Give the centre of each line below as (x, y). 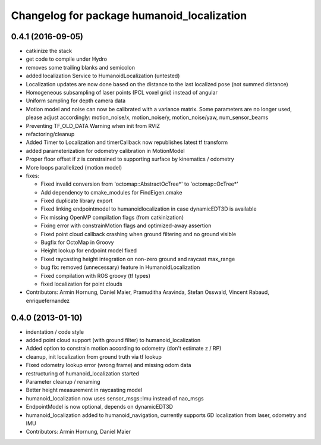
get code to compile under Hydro (66, 59)
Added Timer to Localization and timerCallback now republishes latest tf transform (127, 142)
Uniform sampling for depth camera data (76, 101)
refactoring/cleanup (50, 134)
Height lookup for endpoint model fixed (89, 250)
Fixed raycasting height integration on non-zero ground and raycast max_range (138, 259)
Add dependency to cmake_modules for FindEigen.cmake (111, 192)
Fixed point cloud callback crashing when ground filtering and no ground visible (139, 234)
